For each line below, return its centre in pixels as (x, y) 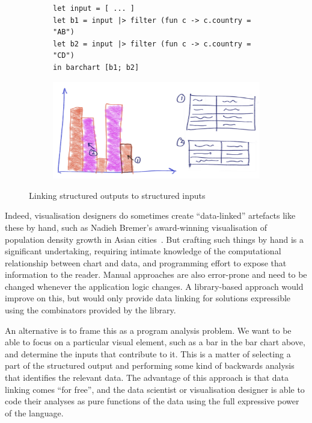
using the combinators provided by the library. (90, 310)
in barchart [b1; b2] (96, 67)
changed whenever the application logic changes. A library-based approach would (154, 286)
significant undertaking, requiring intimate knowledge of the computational (143, 251)
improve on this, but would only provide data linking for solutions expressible (148, 298)
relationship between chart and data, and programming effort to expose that (146, 262)
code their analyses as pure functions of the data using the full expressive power (152, 401)
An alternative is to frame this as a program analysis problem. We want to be (148, 330)
